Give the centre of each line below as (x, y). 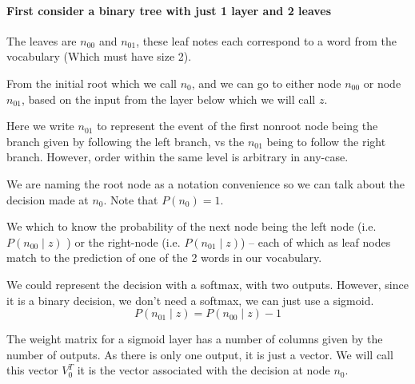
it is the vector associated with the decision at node (204, 370)
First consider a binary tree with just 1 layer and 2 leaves (169, 10)
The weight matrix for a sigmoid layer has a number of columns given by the (195, 339)
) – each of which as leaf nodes (316, 241)
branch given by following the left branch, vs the (126, 141)
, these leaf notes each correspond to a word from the (266, 40)
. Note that (131, 199)
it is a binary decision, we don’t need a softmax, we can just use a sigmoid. (190, 300)
